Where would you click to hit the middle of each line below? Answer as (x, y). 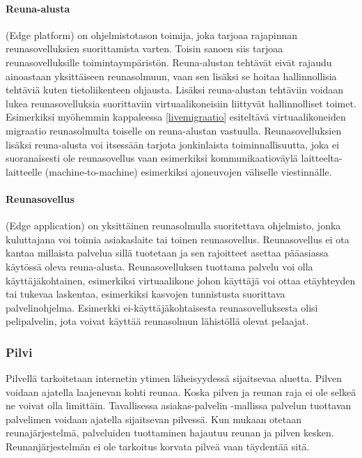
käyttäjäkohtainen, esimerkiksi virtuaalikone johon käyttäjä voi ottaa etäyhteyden (181, 280)
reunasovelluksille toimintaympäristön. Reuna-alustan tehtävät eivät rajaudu (169, 62)
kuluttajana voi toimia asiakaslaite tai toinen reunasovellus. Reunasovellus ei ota (178, 239)
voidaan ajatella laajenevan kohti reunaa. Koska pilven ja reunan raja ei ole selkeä (181, 391)
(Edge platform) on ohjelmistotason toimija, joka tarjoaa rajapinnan (151, 35)
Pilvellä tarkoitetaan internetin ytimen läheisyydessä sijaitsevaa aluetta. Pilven (174, 378)
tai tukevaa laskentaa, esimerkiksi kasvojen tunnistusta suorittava (145, 294)
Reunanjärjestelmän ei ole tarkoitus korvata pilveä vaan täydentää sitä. (158, 446)
